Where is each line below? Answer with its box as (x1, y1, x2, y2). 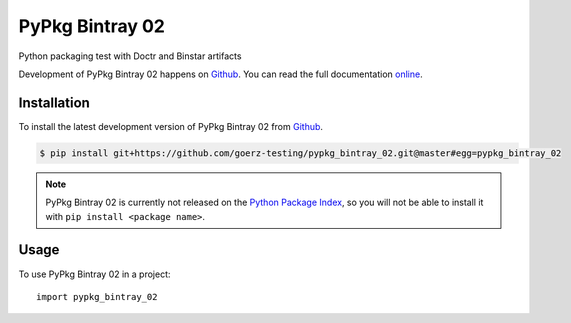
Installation (18, 94, 90, 111)
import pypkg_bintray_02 (36, 291, 158, 302)
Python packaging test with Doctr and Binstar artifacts (18, 50, 242, 62)
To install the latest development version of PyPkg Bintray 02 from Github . (18, 120, 324, 132)
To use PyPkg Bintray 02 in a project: (18, 268, 171, 280)
